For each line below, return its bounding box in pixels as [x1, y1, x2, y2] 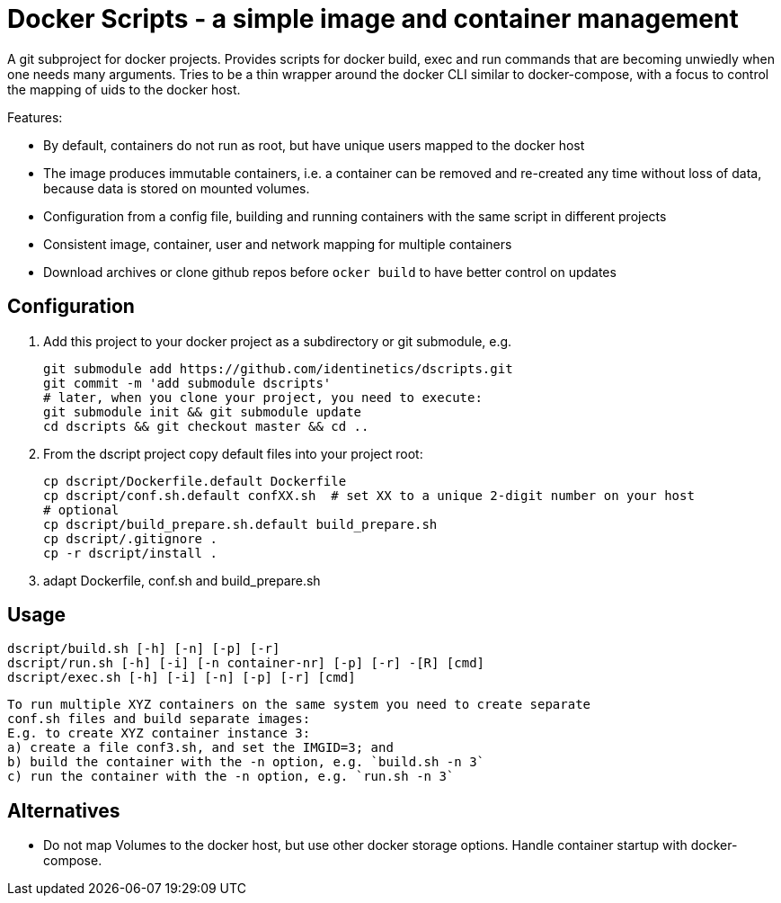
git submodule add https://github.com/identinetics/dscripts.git [43, 361, 513, 376]
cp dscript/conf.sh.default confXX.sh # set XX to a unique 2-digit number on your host [43, 487, 695, 503]
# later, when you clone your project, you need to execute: [43, 389, 483, 405]
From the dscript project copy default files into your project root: [43, 445, 423, 461]
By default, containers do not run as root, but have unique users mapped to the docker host [43, 137, 585, 153]
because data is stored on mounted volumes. [43, 180, 310, 196]
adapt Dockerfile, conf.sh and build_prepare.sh [43, 572, 321, 588]
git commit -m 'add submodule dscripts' [43, 375, 332, 390]
